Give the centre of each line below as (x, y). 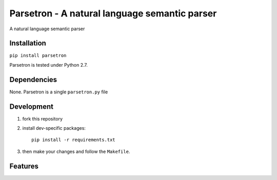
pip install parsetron (38, 56)
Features (24, 166)
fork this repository (42, 118)
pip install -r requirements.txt (73, 140)
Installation (28, 43)
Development (32, 106)
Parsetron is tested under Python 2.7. (49, 65)
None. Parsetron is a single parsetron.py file (59, 92)
